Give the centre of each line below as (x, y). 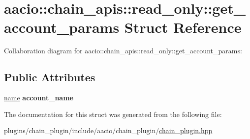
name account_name (39, 98)
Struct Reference (183, 27)
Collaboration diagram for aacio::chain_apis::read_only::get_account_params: (123, 51)
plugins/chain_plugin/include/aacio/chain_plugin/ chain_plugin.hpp (108, 130)
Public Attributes (50, 77)
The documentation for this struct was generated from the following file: (113, 114)
